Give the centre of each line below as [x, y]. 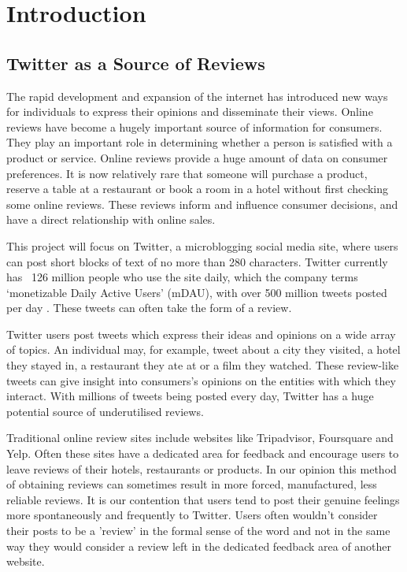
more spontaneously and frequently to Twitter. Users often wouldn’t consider [192, 515]
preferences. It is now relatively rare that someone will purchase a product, [187, 173]
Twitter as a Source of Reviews [136, 63]
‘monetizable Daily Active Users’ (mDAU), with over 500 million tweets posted [197, 292]
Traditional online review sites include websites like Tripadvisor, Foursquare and [200, 438]
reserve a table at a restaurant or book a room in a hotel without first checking [198, 189]
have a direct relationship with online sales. [111, 219]
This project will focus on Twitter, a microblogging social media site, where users [202, 245]
